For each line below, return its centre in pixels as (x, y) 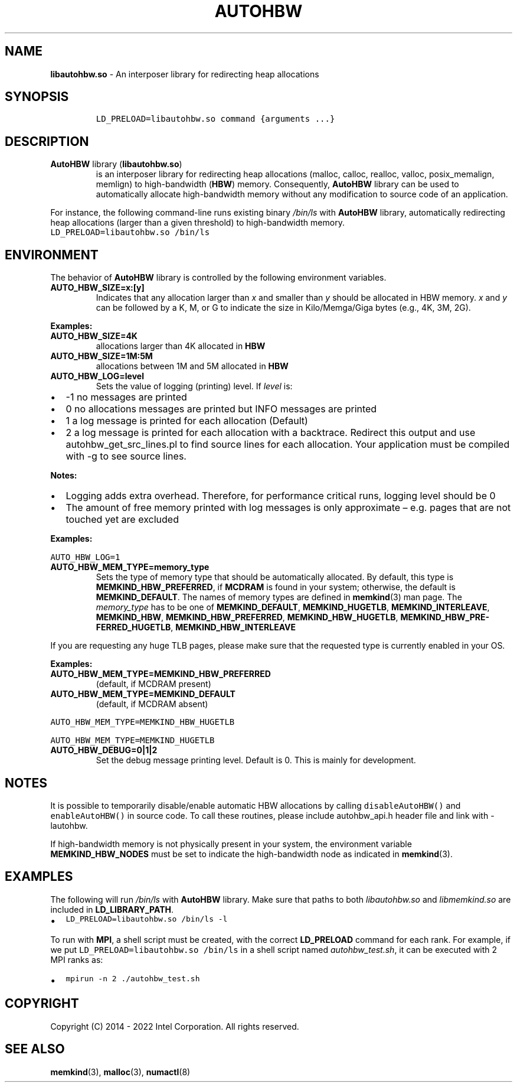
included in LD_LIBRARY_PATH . (112, 909)
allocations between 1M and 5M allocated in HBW (192, 366)
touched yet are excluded (122, 520)
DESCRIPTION (47, 141)
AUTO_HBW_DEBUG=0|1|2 (104, 750)
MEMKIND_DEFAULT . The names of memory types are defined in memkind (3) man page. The (279, 597)
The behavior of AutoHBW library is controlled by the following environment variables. (218, 278)
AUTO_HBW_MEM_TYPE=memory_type (130, 567)
